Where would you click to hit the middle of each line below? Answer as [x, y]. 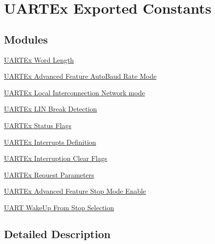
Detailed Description [57, 233]
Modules [26, 39]
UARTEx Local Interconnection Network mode [75, 92]
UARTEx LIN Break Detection [51, 109]
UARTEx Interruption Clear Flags [56, 158]
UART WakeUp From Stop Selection [59, 207]
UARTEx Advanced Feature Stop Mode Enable [75, 191]
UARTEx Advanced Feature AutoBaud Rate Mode [80, 76]
